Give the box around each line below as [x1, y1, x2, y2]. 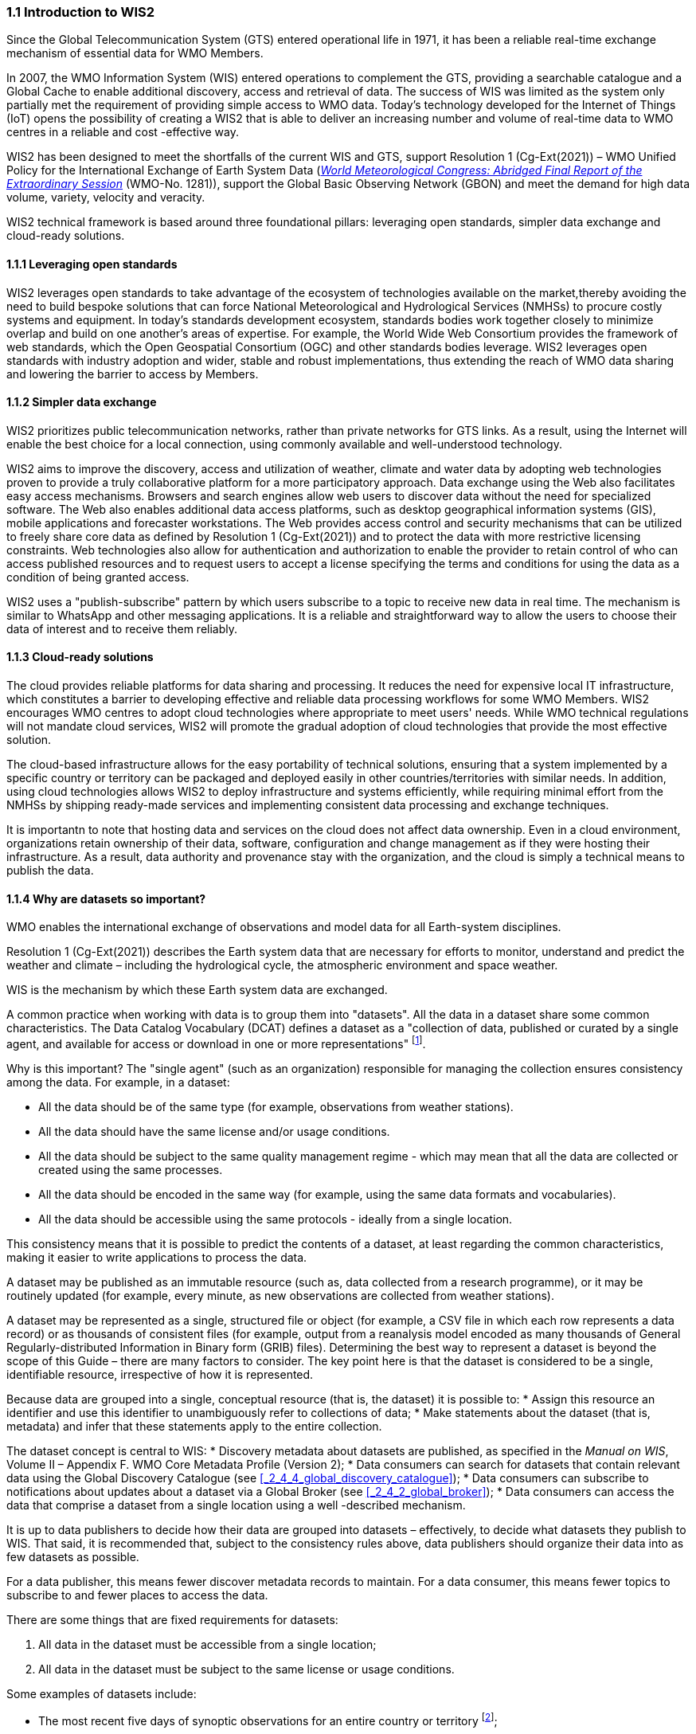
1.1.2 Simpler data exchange [6, 395, 157, 409]
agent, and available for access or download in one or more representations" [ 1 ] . [6, 1035, 426, 1051]
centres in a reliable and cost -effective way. [6, 125, 240, 139]
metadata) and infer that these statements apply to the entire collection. [6, 1419, 382, 1433]
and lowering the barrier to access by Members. [6, 366, 259, 381]
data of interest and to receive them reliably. [6, 621, 238, 636]
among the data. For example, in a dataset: [6, 1074, 230, 1089]
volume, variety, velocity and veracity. [6, 190, 205, 205]
